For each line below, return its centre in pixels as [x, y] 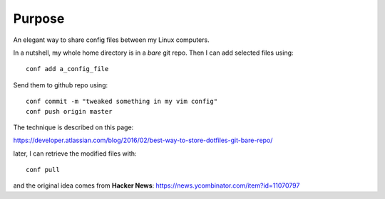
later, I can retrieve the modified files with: [75, 154]
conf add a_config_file [67, 69]
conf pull [43, 170]
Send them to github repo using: [61, 85]
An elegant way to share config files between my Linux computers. [111, 40]
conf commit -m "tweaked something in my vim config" [122, 102]
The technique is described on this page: [73, 127]
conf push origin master [69, 111]
